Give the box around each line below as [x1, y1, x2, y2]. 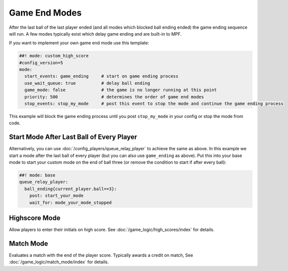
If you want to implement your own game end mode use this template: [9, 40, 149, 46]
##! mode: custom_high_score [19, 53, 89, 58]
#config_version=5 [19, 60, 63, 65]
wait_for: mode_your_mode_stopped [29, 200, 112, 205]
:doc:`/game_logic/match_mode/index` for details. [9, 259, 109, 265]
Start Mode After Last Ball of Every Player [9, 133, 137, 141]
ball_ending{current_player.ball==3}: [24, 186, 117, 192]
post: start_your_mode [29, 193, 84, 198]
